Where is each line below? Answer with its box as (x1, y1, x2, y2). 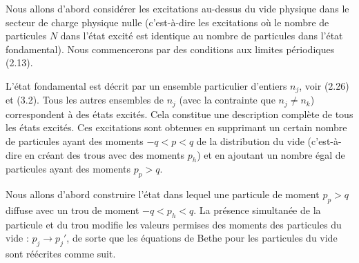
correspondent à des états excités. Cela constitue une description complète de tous (6, 106, 353, 121)
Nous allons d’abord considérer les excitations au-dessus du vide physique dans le (6, 1, 349, 15)
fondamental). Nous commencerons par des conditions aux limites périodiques (6, 41, 335, 56)
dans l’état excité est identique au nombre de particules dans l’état (60, 28, 343, 43)
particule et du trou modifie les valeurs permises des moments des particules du (6, 217, 342, 231)
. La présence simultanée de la (193, 203, 321, 217)
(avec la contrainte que (179, 92, 275, 107)
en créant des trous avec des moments (25, 147, 184, 162)
